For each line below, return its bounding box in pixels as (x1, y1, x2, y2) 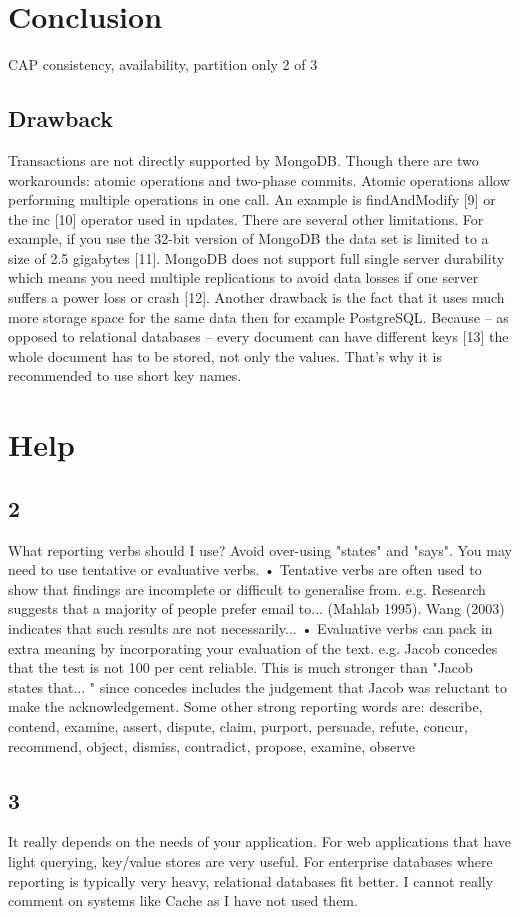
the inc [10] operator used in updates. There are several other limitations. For (8, 208, 484, 229)
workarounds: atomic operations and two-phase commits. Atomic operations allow (8, 169, 510, 190)
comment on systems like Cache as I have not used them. (8, 890, 358, 911)
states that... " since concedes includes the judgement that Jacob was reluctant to (8, 676, 507, 697)
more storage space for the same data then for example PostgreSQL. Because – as (8, 306, 509, 327)
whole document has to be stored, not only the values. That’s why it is (8, 345, 443, 366)
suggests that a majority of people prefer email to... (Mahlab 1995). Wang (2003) (8, 598, 505, 619)
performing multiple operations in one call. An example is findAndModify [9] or (8, 189, 496, 210)
